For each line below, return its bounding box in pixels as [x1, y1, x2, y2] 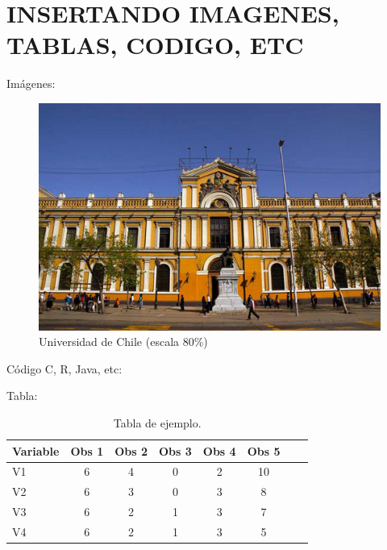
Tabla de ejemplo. [113, 414, 202, 431]
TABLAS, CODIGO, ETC [6, 27, 304, 60]
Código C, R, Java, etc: [6, 360, 123, 377]
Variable [12, 442, 60, 459]
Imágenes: [6, 74, 56, 91]
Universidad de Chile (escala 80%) [39, 333, 208, 350]
